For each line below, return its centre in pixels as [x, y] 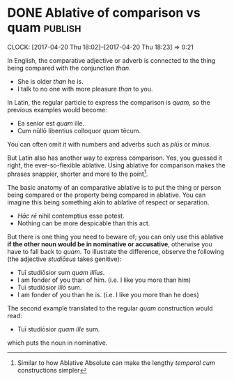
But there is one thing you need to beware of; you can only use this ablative [116, 237]
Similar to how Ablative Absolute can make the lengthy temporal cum [116, 363]
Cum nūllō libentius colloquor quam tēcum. [79, 130]
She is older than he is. [50, 81]
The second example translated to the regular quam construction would [110, 308]
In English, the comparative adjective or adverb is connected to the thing [111, 60]
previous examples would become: [57, 110]
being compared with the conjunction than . [69, 68]
